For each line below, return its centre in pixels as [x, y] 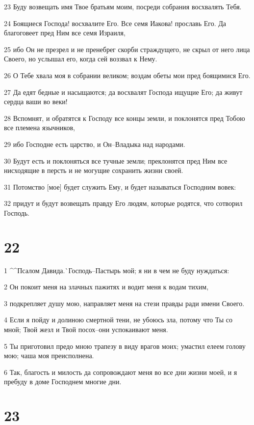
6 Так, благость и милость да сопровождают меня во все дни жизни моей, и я [121, 372]
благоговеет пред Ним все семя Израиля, [65, 33]
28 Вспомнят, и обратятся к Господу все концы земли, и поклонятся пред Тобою [125, 118]
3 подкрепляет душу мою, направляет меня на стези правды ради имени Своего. [124, 303]
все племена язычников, [39, 127]
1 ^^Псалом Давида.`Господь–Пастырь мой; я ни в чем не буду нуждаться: [117, 270]
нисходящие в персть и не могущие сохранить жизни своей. [94, 170]
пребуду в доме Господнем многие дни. [63, 382]
